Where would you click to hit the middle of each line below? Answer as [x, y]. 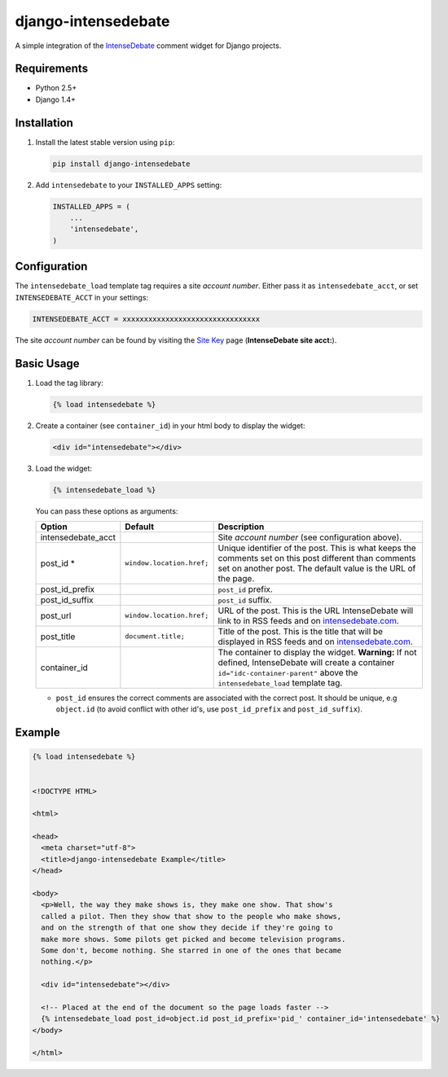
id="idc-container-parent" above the [288, 672]
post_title [58, 637]
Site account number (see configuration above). [310, 537]
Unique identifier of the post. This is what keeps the [317, 548]
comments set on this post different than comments [317, 558]
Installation [44, 123]
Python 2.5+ [56, 88]
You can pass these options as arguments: [107, 511]
